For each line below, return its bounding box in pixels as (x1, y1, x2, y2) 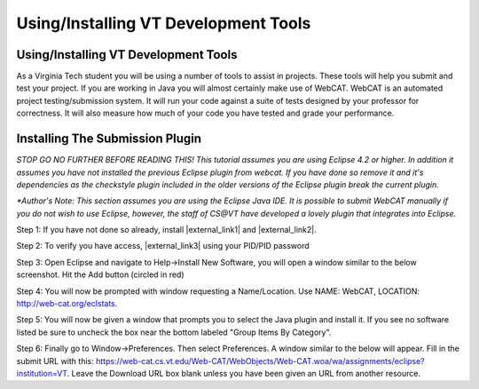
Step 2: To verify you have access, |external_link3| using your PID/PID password (16, 241, 310, 251)
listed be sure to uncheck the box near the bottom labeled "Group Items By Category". (16, 327, 332, 337)
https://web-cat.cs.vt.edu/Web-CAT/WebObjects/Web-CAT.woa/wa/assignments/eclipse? (95, 355, 425, 366)
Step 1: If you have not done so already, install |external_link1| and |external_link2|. (16, 225, 317, 235)
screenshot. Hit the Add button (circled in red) (16, 269, 185, 280)
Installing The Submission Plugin (16, 131, 202, 147)
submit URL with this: (16, 355, 95, 366)
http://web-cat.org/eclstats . (16, 298, 118, 309)
